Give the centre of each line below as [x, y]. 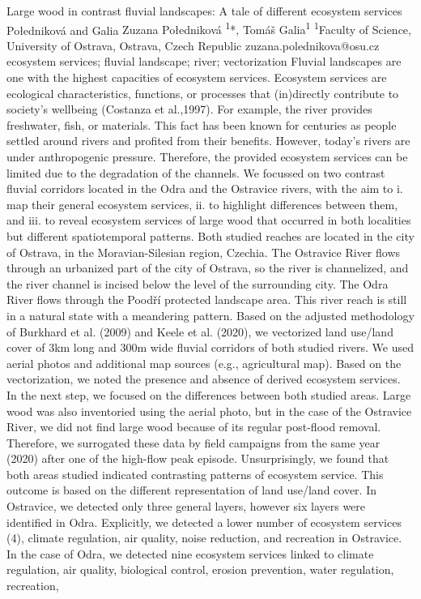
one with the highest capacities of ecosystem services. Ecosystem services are [197, 77]
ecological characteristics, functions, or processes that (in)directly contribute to [203, 93]
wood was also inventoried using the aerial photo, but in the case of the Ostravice [209, 411]
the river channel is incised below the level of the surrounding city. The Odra [198, 283]
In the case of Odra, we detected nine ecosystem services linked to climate [190, 553]
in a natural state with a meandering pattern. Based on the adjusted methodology [210, 315]
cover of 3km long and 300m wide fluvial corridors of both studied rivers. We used [210, 347]
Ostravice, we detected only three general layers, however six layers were [186, 506]
